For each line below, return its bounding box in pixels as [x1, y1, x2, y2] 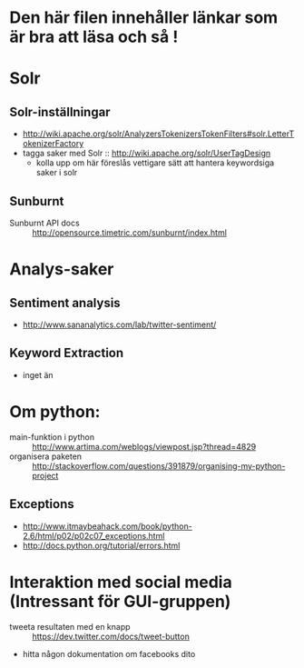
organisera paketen [9, 451, 83, 462]
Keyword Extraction [9, 345, 124, 361]
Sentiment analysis [9, 294, 121, 311]
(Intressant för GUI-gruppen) [9, 591, 231, 612]
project [32, 470, 59, 481]
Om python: [9, 402, 101, 422]
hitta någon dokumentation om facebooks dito [22, 648, 196, 659]
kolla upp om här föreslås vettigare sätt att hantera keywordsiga [35, 157, 275, 168]
